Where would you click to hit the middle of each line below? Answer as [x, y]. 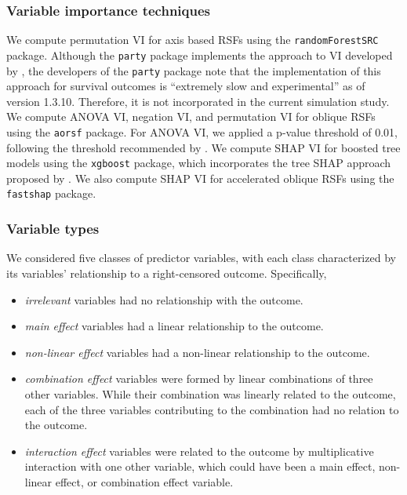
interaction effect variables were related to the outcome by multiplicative [199, 451]
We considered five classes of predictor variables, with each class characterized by [201, 258]
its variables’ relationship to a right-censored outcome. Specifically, [167, 273]
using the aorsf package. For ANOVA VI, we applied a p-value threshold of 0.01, [202, 131]
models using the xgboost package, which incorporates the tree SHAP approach [199, 163]
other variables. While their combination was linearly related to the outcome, [210, 393]
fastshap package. [51, 193]
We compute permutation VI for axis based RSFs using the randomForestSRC [193, 40]
